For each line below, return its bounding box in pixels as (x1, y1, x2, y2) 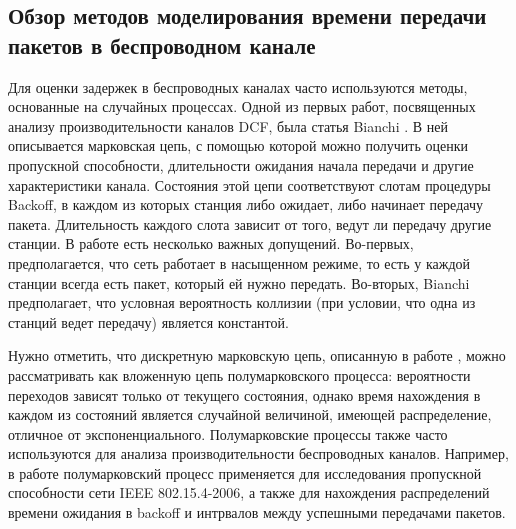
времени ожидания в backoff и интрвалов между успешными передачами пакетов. (8, 502, 506, 523)
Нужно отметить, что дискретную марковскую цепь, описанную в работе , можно (8, 345, 506, 366)
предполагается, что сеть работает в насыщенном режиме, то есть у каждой (8, 252, 470, 273)
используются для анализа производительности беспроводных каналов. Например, (8, 443, 509, 464)
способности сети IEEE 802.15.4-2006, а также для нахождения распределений (8, 482, 490, 503)
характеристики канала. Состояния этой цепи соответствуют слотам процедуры (8, 174, 491, 195)
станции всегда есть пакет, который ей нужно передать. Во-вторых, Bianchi (8, 272, 470, 293)
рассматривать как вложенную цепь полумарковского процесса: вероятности (8, 364, 471, 385)
